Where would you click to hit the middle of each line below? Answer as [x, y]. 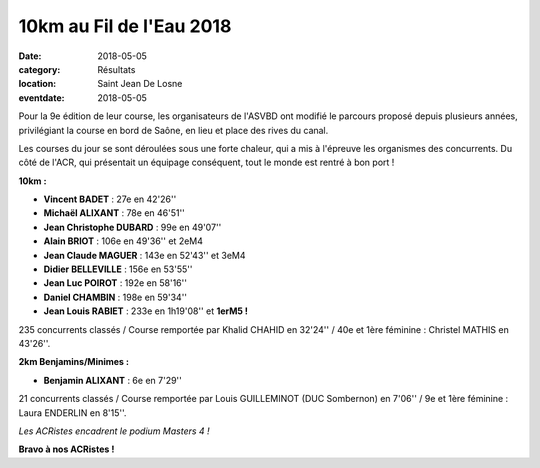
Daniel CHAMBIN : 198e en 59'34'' [115, 297]
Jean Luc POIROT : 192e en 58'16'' [115, 283]
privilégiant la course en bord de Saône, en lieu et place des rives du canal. [173, 130]
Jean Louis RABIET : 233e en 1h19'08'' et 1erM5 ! [146, 311]
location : [37, 84]
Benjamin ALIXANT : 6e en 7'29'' [112, 380]
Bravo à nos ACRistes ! [66, 449]
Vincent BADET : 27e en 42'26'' [110, 199]
